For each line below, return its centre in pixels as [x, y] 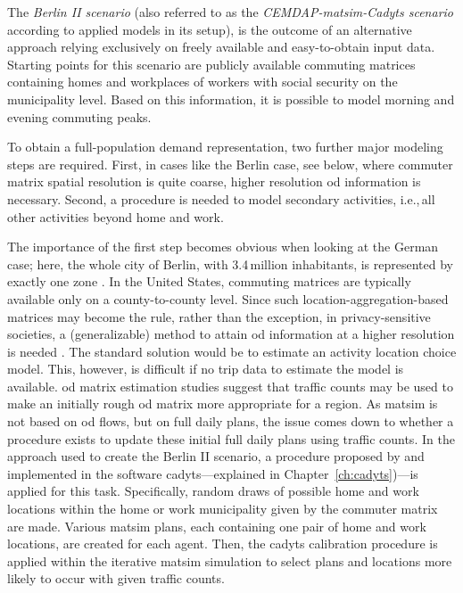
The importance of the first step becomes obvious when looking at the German [223, 247]
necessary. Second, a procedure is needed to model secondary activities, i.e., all [221, 198]
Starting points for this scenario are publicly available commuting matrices [211, 64]
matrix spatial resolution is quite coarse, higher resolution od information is [214, 181]
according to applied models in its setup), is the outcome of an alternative [210, 29]
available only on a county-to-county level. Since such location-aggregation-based [228, 298]
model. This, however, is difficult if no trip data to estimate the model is [206, 369]
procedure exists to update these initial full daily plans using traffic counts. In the [231, 438]
